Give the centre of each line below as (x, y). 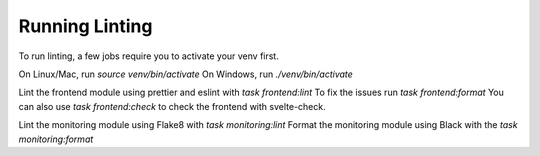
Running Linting (85, 26)
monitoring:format (56, 139)
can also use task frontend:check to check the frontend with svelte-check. (172, 106)
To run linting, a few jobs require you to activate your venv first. (148, 56)
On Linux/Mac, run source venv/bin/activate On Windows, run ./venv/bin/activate (186, 74)
